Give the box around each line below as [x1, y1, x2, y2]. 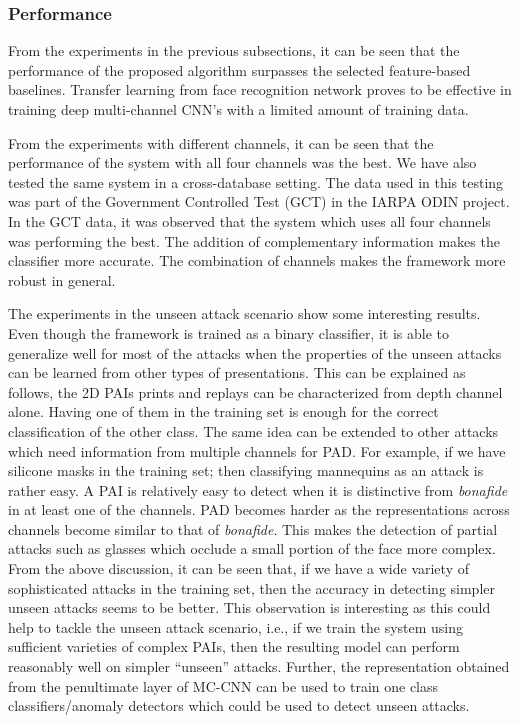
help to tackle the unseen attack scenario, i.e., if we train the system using [8, 616, 464, 637]
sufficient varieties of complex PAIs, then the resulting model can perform [8, 636, 460, 657]
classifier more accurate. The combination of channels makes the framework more [8, 250, 506, 271]
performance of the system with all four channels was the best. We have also [8, 152, 477, 173]
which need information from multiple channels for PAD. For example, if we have [8, 440, 506, 461]
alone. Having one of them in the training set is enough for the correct [8, 401, 439, 422]
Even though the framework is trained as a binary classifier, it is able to [8, 322, 449, 343]
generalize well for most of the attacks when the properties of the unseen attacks [8, 342, 502, 363]
